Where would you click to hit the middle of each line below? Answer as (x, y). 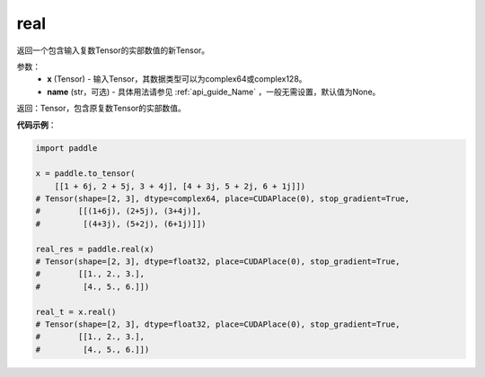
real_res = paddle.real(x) (95, 249)
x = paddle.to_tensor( (85, 174)
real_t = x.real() (76, 311)
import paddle (66, 149)
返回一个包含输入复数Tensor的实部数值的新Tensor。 (113, 50)
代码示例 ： (36, 125)
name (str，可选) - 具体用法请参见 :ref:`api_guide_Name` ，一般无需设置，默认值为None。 (214, 92)
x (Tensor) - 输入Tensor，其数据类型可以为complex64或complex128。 (177, 79)
